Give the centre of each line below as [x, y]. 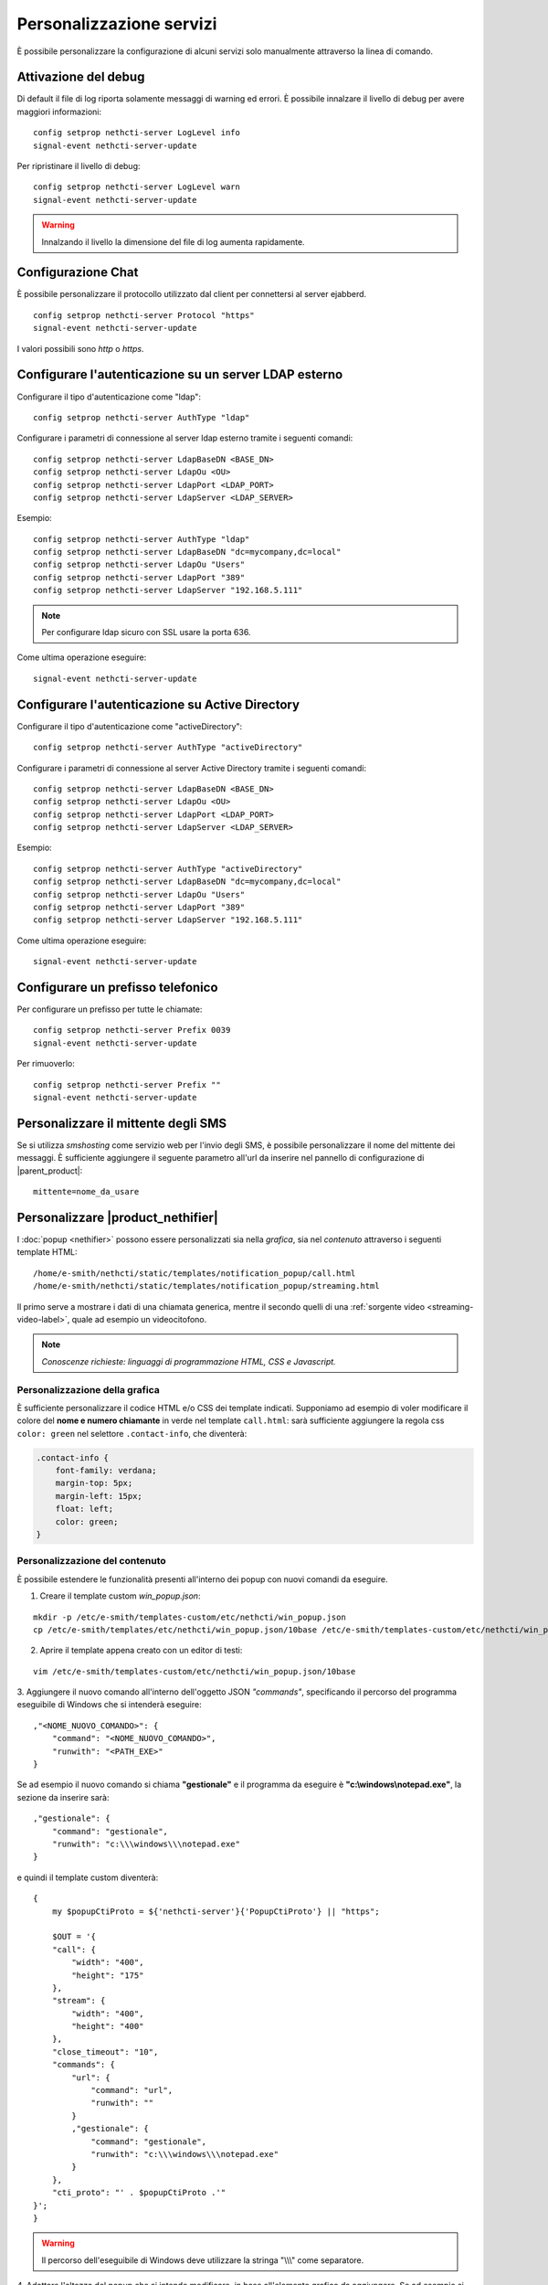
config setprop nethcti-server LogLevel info [137, 133]
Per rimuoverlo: [46, 1064]
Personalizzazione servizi [117, 24]
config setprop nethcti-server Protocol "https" [144, 315]
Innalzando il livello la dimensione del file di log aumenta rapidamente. [173, 241]
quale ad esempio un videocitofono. [139, 1319]
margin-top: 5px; [94, 1483]
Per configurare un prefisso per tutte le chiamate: [110, 1009]
